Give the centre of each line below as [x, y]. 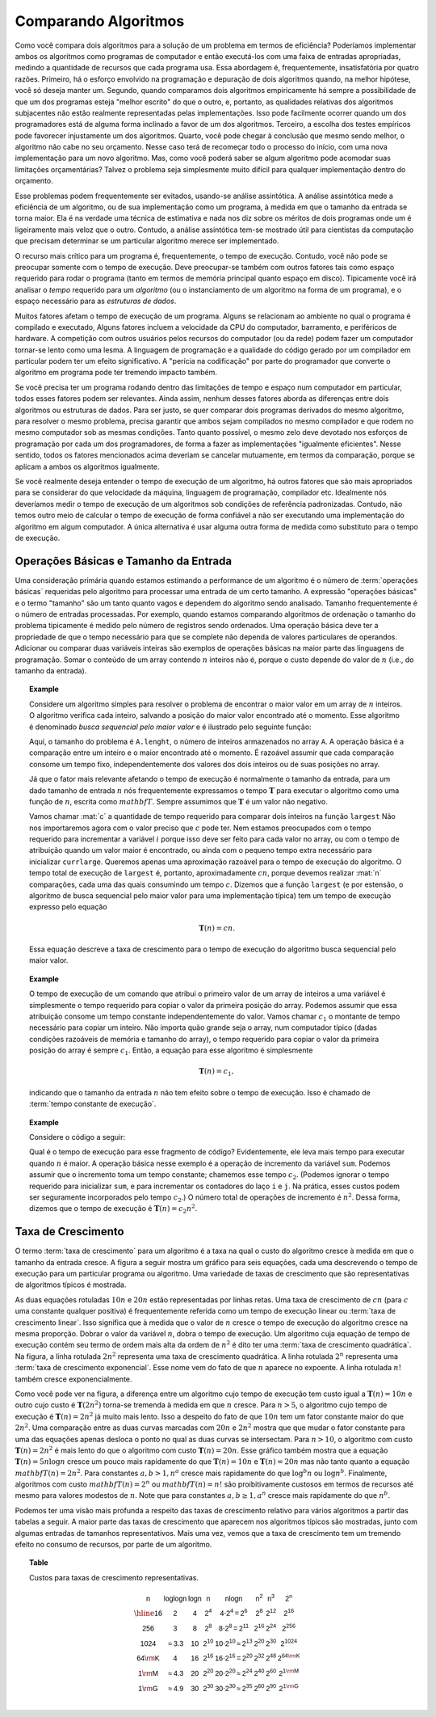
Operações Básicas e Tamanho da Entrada [124, 561]
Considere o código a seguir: [78, 1137]
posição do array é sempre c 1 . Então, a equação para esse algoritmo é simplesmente [171, 1051]
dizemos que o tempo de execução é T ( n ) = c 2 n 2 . [113, 1209]
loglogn [175, 1598]
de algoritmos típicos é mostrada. [71, 1285]
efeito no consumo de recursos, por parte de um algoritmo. [113, 1545]
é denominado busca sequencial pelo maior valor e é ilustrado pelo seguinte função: [170, 727]
